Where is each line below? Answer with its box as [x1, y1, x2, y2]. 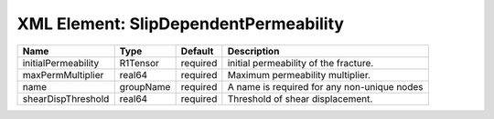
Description [227, 45, 280, 57]
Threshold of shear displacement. [227, 92, 373, 104]
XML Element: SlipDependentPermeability [16, 14, 345, 34]
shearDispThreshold [22, 92, 110, 104]
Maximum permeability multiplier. [227, 68, 370, 81]
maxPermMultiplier [22, 68, 104, 81]
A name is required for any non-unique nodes [227, 80, 424, 93]
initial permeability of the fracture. [227, 56, 374, 69]
